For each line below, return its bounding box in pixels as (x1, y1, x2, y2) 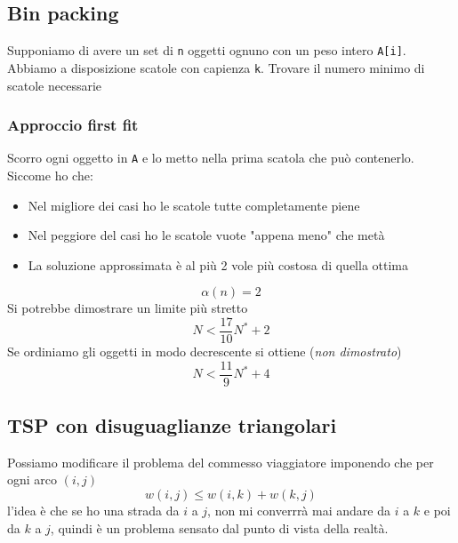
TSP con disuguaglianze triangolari (7, 411, 337, 439)
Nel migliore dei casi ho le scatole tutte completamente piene (28, 196, 360, 214)
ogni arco (7, 470, 58, 489)
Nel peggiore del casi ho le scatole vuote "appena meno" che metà (28, 226, 385, 244)
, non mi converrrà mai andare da (207, 501, 390, 520)
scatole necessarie (7, 76, 102, 94)
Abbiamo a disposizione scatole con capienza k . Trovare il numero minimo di (7, 58, 425, 76)
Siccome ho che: (7, 165, 93, 184)
